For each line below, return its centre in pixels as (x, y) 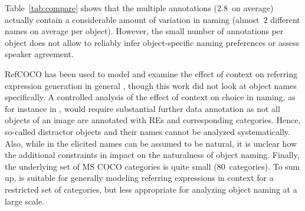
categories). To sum (265, 166)
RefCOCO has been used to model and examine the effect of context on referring (151, 73)
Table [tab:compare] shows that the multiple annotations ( (111, 8)
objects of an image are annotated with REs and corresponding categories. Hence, (153, 120)
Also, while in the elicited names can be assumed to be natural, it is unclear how (151, 143)
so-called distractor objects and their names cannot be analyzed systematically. (147, 131)
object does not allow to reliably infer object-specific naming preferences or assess (152, 42)
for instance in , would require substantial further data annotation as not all (142, 108)
